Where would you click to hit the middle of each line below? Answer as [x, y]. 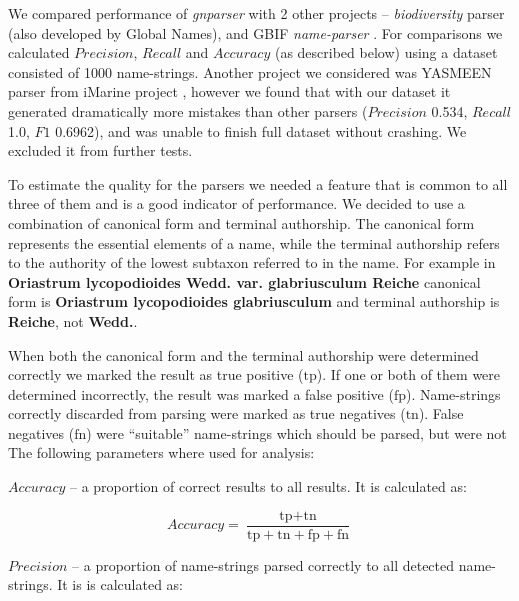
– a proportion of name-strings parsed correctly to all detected [263, 564]
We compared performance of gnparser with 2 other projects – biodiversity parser [256, 13]
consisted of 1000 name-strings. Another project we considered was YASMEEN [250, 71]
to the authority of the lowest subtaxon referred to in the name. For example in [252, 262]
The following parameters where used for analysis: [161, 452]
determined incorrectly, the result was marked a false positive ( [201, 393]
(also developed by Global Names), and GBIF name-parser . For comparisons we [255, 32]
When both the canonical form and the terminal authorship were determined [243, 354]
